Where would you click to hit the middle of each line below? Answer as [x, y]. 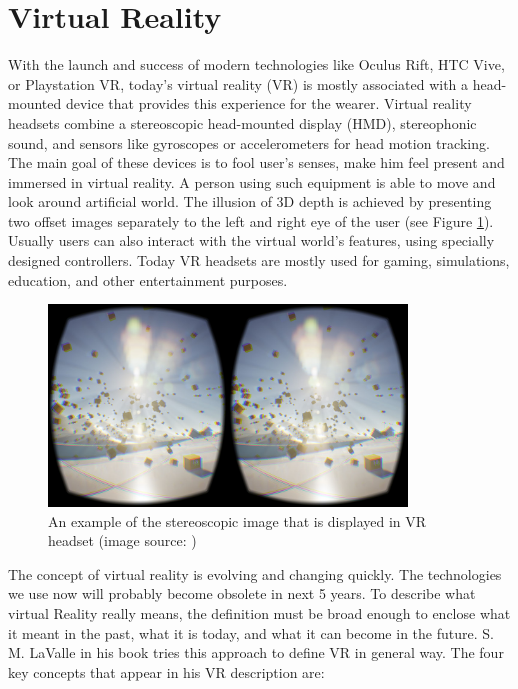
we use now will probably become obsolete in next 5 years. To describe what [242, 593]
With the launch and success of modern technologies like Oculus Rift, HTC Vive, [256, 64]
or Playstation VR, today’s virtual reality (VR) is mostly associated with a [238, 83]
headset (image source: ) [122, 540]
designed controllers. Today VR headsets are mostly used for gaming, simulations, [259, 260]
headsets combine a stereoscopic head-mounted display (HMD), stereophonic [242, 122]
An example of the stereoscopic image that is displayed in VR [237, 520]
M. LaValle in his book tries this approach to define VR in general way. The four [256, 652]
